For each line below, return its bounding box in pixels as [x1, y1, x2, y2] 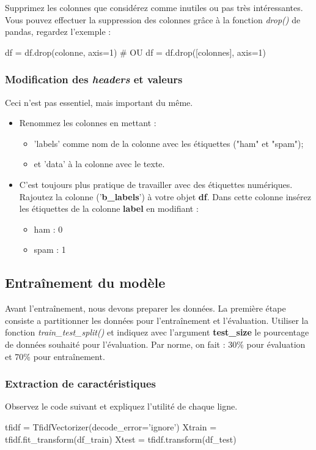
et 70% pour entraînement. [5, 350, 105, 362]
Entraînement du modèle [5, 273, 166, 292]
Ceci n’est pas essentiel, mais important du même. [5, 96, 193, 108]
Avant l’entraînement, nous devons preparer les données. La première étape [5, 302, 286, 315]
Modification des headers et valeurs [5, 72, 183, 87]
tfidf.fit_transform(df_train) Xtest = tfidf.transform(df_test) [5, 432, 237, 445]
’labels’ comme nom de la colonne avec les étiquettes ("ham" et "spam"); [34, 137, 304, 149]
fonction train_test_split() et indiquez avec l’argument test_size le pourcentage [5, 326, 309, 339]
